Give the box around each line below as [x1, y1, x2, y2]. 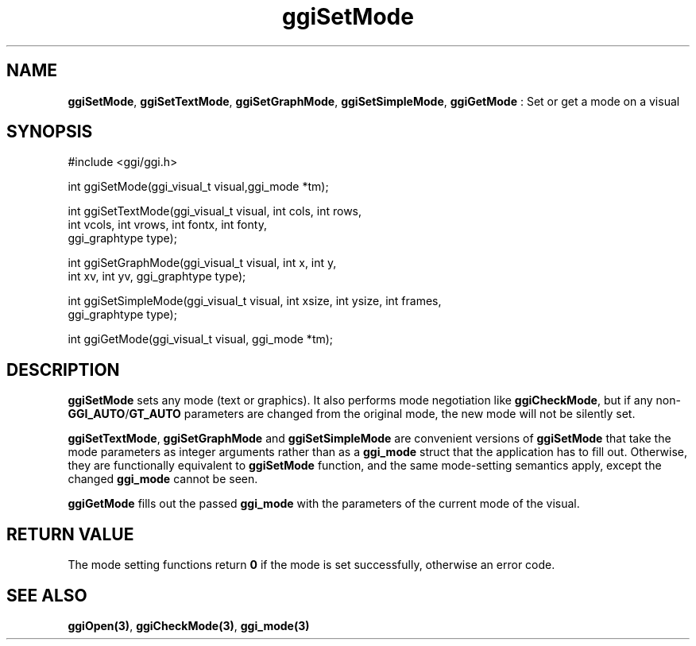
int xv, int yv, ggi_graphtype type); [68, 269, 246, 284]
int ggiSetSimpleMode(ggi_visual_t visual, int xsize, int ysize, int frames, [68, 294, 442, 308]
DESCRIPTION [6, 359, 120, 380]
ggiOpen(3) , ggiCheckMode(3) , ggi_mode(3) [68, 618, 310, 632]
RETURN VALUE [6, 524, 134, 544]
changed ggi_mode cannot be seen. [68, 472, 258, 486]
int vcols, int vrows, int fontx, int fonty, [68, 218, 267, 232]
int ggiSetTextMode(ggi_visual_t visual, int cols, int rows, [68, 204, 362, 219]
